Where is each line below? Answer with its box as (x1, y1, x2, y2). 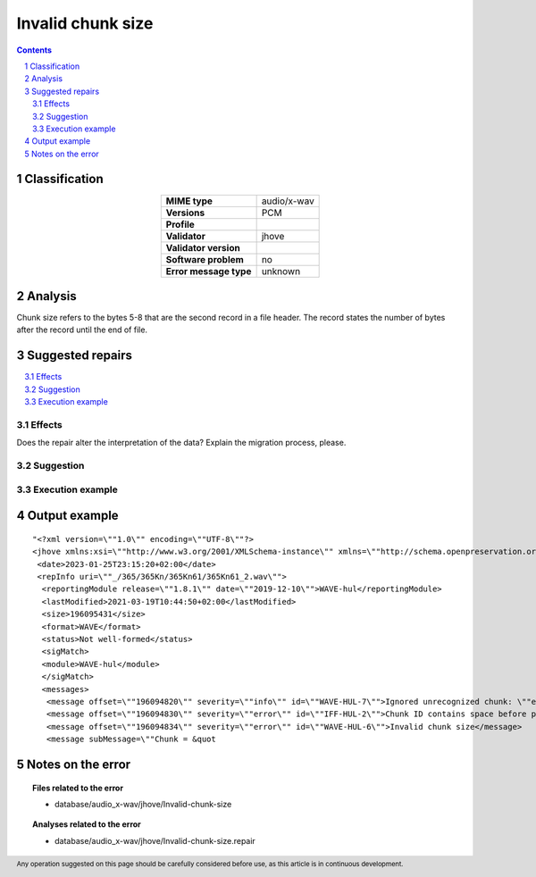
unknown (261, 264, 301, 277)
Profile (165, 218, 196, 230)
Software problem (165, 253, 245, 265)
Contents (16, 45, 53, 55)
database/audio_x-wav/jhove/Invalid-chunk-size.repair (54, 835, 256, 846)
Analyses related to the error (32, 819, 142, 830)
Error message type (165, 264, 252, 277)
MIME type (165, 195, 214, 207)
